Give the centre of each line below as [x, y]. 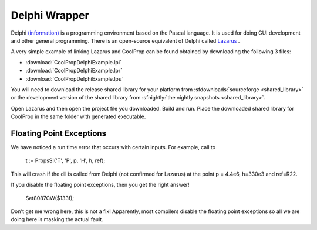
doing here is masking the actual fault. [57, 219]
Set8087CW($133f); [50, 198]
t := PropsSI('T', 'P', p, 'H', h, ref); [65, 160]
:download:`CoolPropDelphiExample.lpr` [74, 71]
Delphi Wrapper [50, 15]
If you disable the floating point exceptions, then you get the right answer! [100, 185]
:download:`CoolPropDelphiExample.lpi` [73, 62]
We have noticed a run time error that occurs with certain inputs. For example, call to [113, 147]
